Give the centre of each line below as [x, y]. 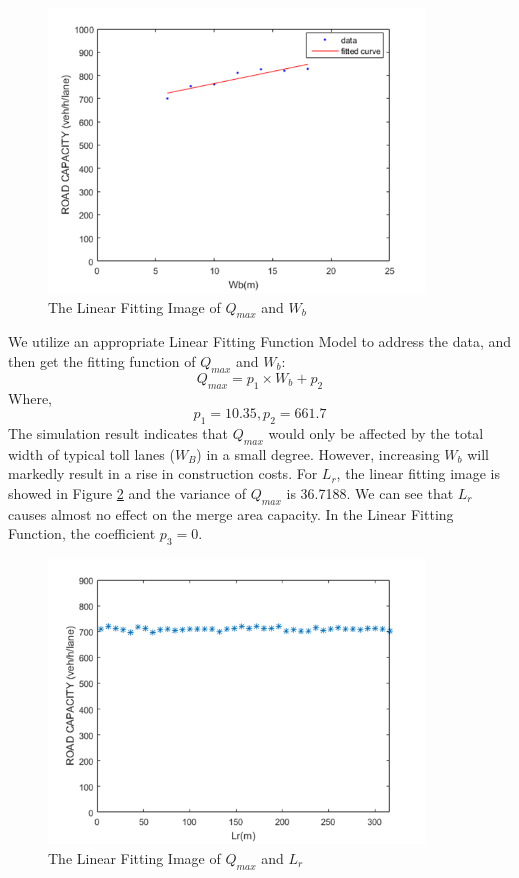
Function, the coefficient [82, 533]
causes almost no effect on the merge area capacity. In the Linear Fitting [231, 513]
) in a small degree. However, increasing [318, 453]
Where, [30, 397]
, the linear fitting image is [418, 473]
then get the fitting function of [102, 360]
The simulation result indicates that [118, 432]
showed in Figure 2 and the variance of [127, 492]
